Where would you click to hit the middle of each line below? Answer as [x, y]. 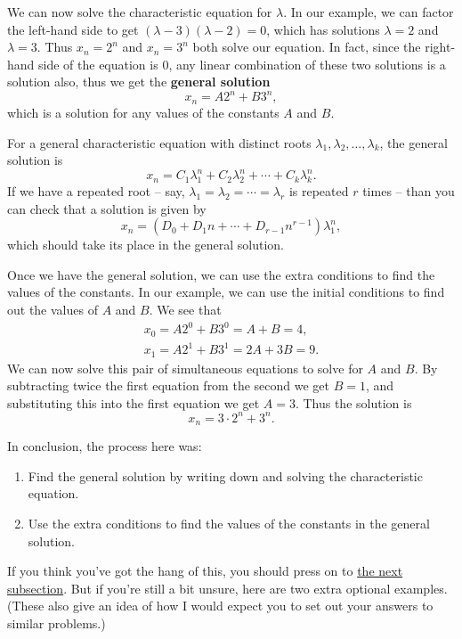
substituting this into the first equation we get [134, 402]
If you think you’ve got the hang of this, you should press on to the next [205, 571]
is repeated [319, 191]
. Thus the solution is [353, 402]
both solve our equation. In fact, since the [307, 47]
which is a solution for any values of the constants [143, 112]
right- [440, 47]
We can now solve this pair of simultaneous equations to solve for [185, 368]
